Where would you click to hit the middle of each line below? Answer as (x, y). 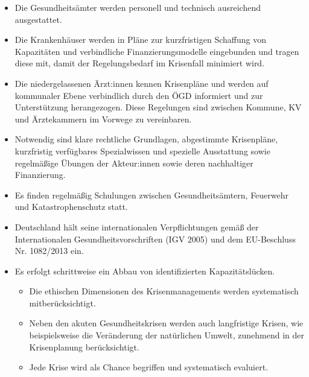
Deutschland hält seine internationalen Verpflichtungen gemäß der (137, 227)
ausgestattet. (38, 19)
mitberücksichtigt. (62, 303)
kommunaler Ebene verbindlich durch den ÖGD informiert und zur (139, 95)
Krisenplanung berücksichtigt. (84, 347)
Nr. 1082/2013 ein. (49, 251)
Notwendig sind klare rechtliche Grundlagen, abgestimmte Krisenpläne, (146, 139)
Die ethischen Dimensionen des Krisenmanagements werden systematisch (164, 291)
